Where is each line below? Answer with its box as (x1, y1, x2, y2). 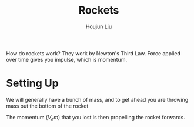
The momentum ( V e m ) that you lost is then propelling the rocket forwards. (6, 113, 185, 122)
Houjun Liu (85, 23, 112, 30)
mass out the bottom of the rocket (6, 102, 89, 109)
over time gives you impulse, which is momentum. (6, 56, 128, 63)
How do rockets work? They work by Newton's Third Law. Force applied (6, 49, 181, 56)
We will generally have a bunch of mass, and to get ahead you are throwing (6, 96, 189, 103)
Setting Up (6, 77, 59, 90)
